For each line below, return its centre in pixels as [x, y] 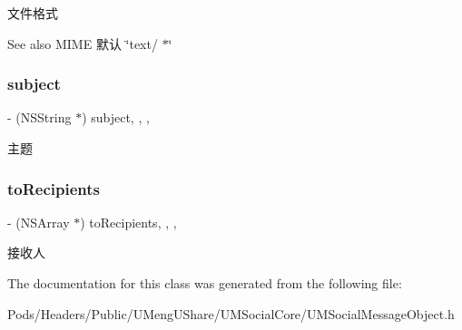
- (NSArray [39, 222]
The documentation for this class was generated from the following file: [205, 283]
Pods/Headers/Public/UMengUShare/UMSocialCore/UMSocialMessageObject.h [231, 313]
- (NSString [39, 117]
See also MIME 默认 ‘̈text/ [83, 43]
